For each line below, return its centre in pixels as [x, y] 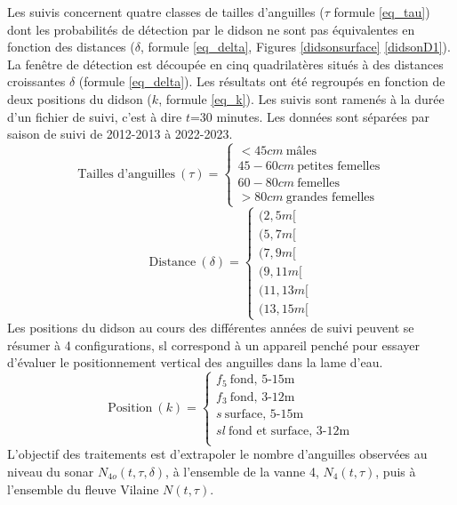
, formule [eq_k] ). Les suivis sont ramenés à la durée [301, 98]
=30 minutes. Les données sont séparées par [309, 116]
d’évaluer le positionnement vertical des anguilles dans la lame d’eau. [195, 362]
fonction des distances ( [71, 47]
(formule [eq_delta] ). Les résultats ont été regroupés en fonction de [262, 81]
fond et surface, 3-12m [289, 432]
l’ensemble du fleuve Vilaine [83, 489]
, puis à [396, 471]
